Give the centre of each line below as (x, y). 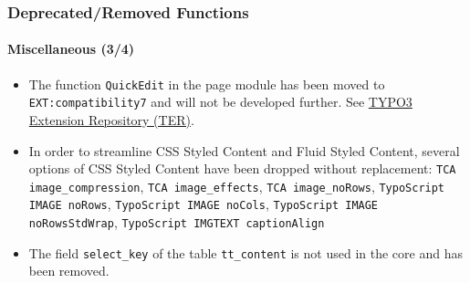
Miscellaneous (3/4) (71, 49)
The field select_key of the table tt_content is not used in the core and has (245, 252)
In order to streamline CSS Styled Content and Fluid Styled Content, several (244, 150)
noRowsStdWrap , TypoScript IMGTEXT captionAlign (177, 222)
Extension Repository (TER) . (111, 119)
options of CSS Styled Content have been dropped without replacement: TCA (242, 168)
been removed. (69, 271)
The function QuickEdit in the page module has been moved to (207, 84)
